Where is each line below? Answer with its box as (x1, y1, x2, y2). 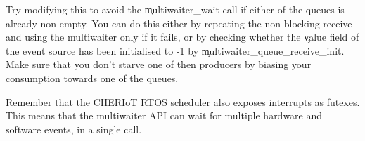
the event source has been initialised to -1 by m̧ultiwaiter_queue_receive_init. (6, 43, 345, 58)
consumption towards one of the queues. (6, 70, 179, 85)
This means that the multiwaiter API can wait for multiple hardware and (6, 108, 323, 123)
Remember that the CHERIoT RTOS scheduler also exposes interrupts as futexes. (6, 94, 360, 109)
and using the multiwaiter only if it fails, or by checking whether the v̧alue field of (6, 29, 359, 44)
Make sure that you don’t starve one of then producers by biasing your (6, 57, 312, 72)
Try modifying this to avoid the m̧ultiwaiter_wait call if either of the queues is (6, 2, 345, 16)
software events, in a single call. (6, 121, 142, 136)
